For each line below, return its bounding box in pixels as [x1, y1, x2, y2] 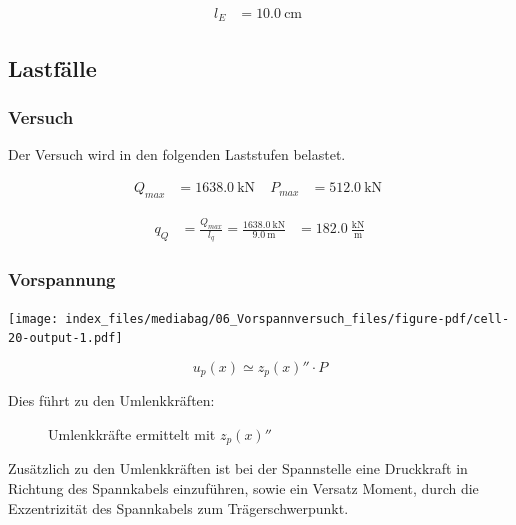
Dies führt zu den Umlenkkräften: [8, 390, 215, 411]
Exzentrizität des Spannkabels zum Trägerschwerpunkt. [8, 497, 349, 518]
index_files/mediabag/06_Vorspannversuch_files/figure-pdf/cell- [65, 311, 510, 326]
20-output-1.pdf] [8, 331, 123, 346]
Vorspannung [8, 267, 116, 292]
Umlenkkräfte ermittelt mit [48, 424, 216, 445]
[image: [8, 311, 59, 326]
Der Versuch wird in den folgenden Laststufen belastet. [8, 144, 346, 165]
